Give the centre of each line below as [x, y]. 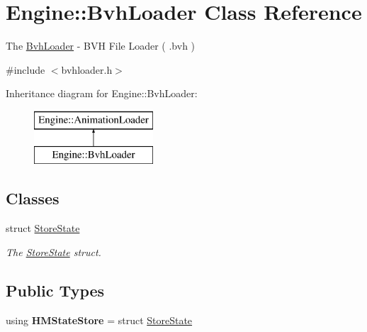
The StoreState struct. [53, 251]
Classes [33, 198]
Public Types [55, 290]
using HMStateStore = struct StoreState [99, 320]
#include [26, 69]
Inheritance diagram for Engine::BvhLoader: [102, 93]
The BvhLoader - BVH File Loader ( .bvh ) [101, 46]
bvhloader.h [87, 69]
